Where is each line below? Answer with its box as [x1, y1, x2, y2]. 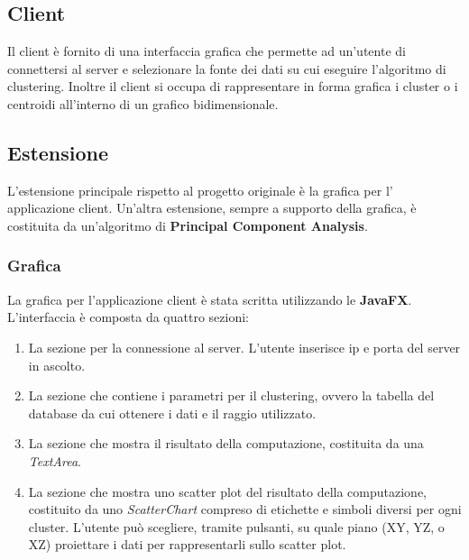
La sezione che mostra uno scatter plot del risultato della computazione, [28, 482, 427, 500]
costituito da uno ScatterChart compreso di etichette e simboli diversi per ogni [28, 500, 462, 519]
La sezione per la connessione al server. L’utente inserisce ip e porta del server [28, 337, 461, 356]
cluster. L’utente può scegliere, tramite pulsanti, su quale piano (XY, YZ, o [28, 517, 445, 536]
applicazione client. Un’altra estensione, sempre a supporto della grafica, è [7, 198, 417, 217]
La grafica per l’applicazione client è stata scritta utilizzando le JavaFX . [7, 289, 412, 308]
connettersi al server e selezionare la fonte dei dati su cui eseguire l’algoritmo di [7, 59, 446, 78]
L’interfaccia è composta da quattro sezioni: [7, 308, 249, 326]
